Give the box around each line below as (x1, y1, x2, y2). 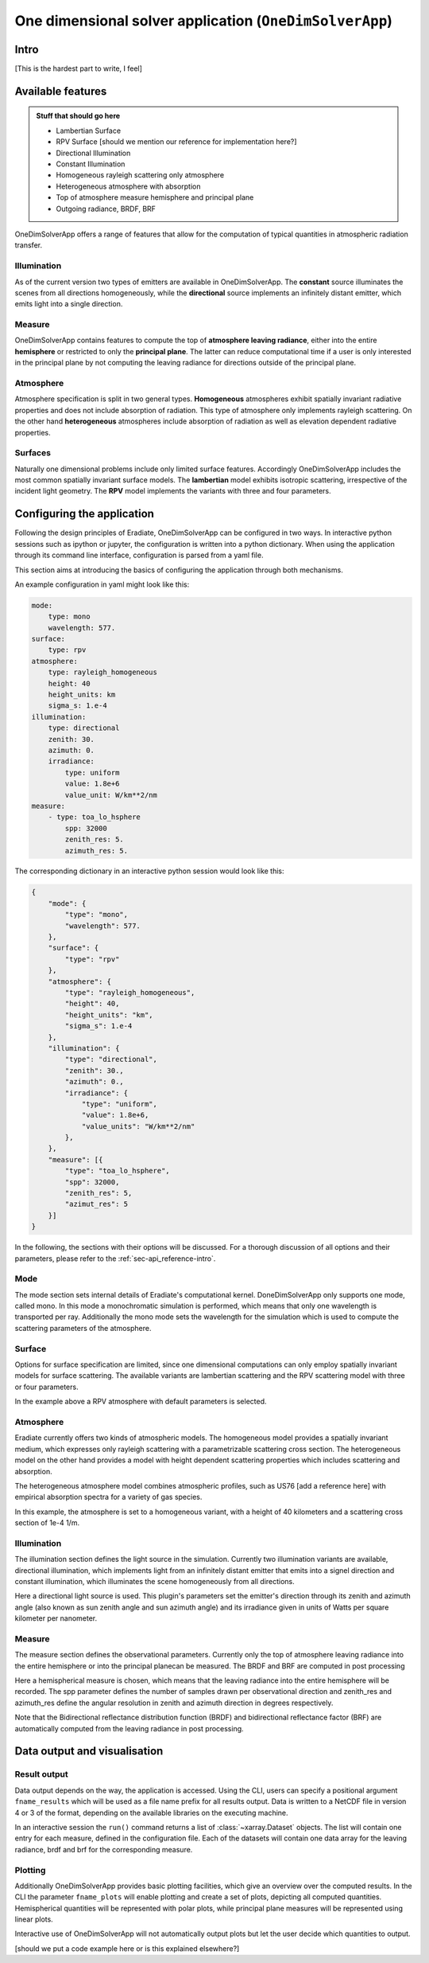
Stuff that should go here (36, 111, 121, 121)
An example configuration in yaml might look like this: (14, 580, 190, 589)
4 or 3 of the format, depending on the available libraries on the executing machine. (14, 1808, 289, 1817)
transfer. (14, 240, 43, 250)
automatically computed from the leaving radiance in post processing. (14, 1723, 244, 1733)
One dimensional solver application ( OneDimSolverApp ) (14, 12, 393, 29)
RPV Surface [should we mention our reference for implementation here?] (56, 137, 297, 146)
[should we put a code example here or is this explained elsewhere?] (14, 1943, 240, 1953)
